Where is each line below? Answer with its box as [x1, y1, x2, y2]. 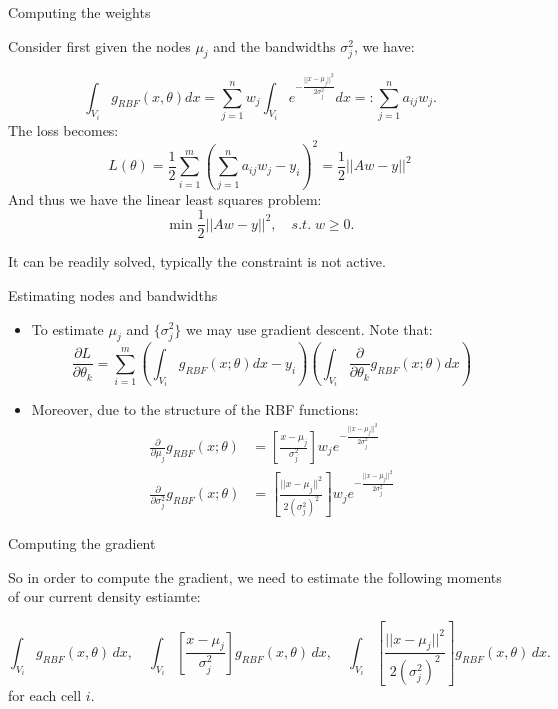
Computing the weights [8, 2, 151, 22]
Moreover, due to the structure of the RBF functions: [31, 399, 359, 420]
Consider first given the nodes [8, 35, 191, 56]
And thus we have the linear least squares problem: [8, 188, 322, 209]
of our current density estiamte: [8, 586, 201, 607]
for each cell [8, 684, 82, 705]
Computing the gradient [8, 533, 156, 554]
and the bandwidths [213, 35, 336, 56]
